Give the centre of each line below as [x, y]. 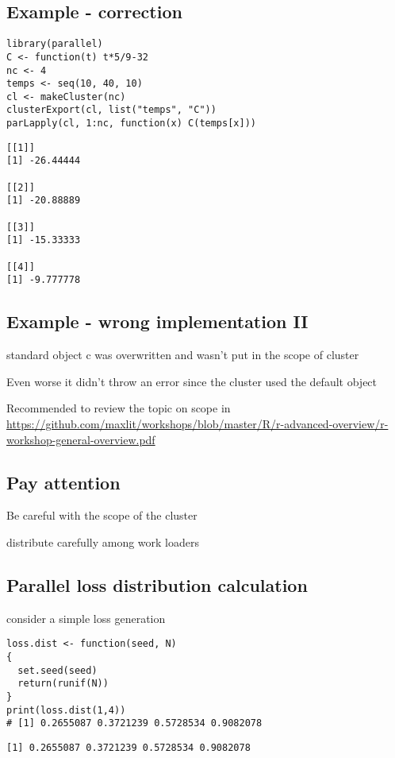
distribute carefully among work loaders [103, 541]
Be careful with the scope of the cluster [102, 515]
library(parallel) [55, 44]
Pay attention [63, 482]
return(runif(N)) [63, 684]
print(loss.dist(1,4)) [66, 710]
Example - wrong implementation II [157, 321]
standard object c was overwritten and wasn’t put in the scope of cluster [183, 355]
